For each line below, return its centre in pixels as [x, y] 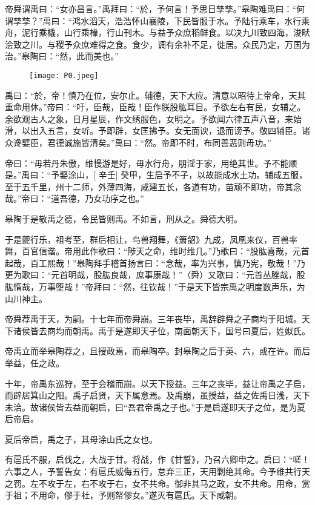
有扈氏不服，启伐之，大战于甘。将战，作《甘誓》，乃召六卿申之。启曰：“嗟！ [157, 459]
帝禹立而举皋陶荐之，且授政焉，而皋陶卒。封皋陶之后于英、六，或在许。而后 [157, 351]
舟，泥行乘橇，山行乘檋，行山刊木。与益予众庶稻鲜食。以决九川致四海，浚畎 [157, 32]
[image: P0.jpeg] [64, 75]
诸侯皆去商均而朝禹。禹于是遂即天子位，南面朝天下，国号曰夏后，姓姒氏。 [161, 330]
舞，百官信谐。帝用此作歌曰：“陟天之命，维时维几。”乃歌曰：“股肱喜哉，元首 [157, 251]
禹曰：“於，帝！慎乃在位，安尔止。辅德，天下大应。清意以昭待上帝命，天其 [155, 95]
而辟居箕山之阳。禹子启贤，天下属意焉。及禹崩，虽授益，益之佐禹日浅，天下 [157, 395]
